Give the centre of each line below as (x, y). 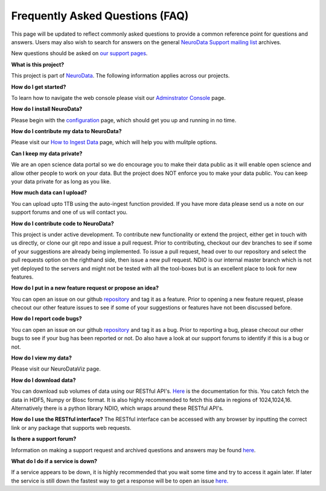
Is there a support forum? (44, 439)
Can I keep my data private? (47, 153)
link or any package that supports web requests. (71, 427)
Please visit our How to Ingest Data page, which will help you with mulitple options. (114, 142)
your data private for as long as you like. (61, 182)
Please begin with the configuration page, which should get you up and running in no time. (124, 120)
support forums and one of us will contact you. (69, 213)
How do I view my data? (41, 358)
